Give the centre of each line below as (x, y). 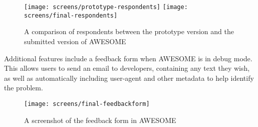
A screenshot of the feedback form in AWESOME (100, 120)
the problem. (24, 88)
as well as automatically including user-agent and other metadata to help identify (129, 78)
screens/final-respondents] (71, 15)
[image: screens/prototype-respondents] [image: (106, 7)
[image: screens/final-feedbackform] (87, 104)
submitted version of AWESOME (75, 41)
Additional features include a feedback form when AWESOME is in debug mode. (128, 58)
